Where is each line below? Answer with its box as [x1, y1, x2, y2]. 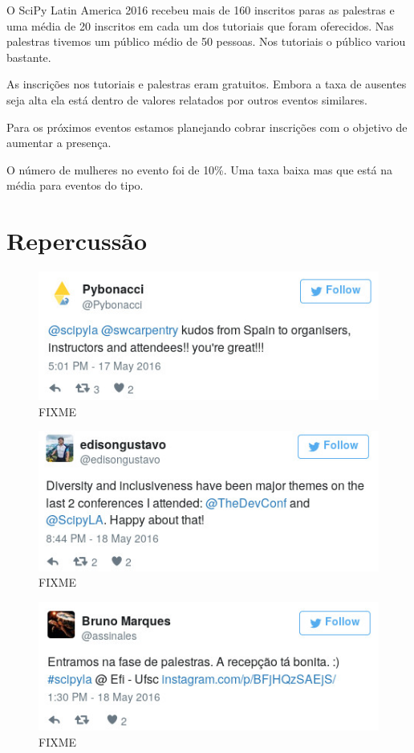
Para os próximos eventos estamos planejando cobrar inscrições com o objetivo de [6, 118, 408, 135]
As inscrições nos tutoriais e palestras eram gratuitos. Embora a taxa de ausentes [6, 76, 407, 92]
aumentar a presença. [6, 134, 112, 151]
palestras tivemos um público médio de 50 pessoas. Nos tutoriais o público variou [6, 33, 406, 50]
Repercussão [6, 224, 148, 257]
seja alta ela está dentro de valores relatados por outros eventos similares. [6, 91, 367, 108]
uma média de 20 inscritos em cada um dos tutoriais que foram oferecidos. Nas [6, 17, 394, 34]
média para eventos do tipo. [6, 177, 144, 194]
